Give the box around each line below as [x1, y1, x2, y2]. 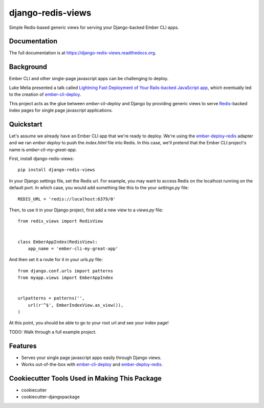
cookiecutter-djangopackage [21, 394, 80, 400]
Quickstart [9, 120, 43, 128]
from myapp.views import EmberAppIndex [18, 275, 113, 281]
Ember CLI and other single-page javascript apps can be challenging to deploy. [9, 76, 169, 82]
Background [9, 63, 47, 71]
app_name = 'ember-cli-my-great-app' [27, 246, 118, 251]
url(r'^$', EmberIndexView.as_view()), [27, 302, 124, 308]
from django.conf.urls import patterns [18, 268, 113, 273]
